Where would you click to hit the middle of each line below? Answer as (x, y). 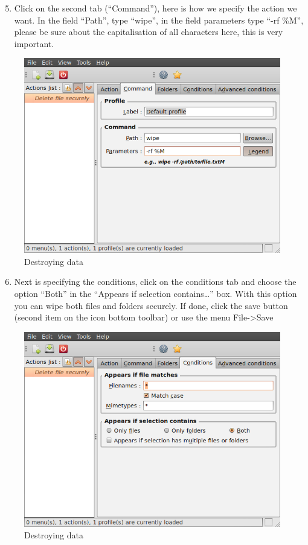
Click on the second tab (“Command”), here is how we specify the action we (156, 8)
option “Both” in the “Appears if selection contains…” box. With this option (156, 294)
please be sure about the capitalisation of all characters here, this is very (149, 32)
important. (34, 43)
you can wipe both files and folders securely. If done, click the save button (151, 305)
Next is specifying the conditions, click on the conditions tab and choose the (155, 282)
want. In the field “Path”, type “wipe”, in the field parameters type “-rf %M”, (159, 20)
